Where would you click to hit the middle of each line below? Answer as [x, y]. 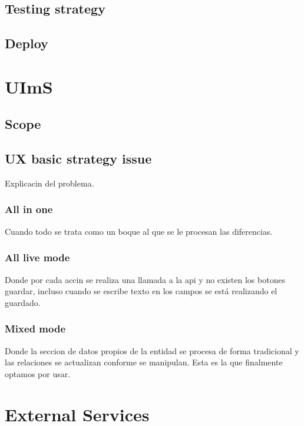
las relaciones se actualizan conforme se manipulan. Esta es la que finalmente [144, 362]
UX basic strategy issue [78, 159]
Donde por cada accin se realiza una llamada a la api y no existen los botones [145, 279]
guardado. [23, 302]
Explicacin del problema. [49, 183]
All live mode [37, 257]
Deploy [27, 43]
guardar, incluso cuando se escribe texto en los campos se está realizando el [141, 291]
